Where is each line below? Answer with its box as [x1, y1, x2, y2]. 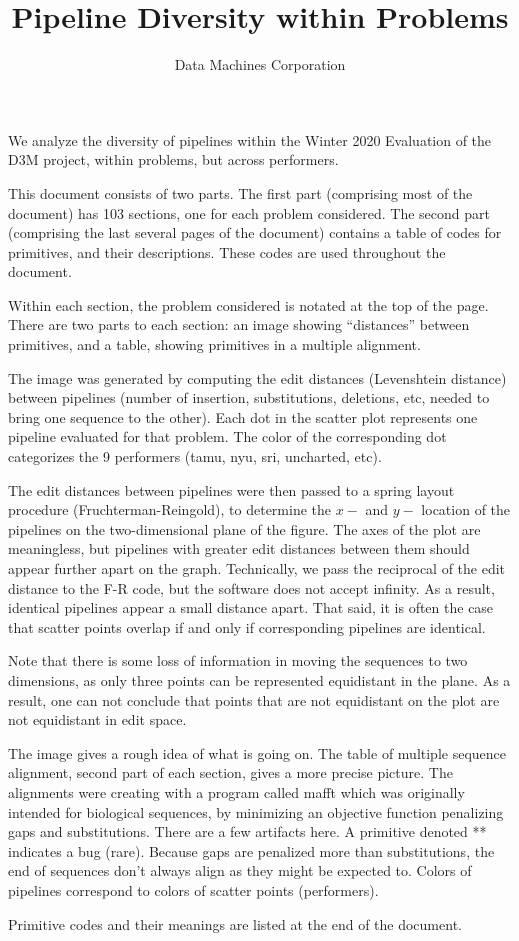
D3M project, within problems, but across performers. [8, 149, 339, 170]
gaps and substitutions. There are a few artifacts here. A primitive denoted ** [8, 821, 487, 842]
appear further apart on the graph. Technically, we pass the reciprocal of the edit [8, 558, 506, 578]
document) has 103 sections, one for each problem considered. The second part [8, 202, 490, 223]
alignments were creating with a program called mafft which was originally [8, 781, 465, 802]
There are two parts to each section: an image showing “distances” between [8, 314, 470, 335]
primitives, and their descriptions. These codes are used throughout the [8, 241, 446, 262]
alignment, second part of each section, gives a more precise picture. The [8, 762, 453, 783]
